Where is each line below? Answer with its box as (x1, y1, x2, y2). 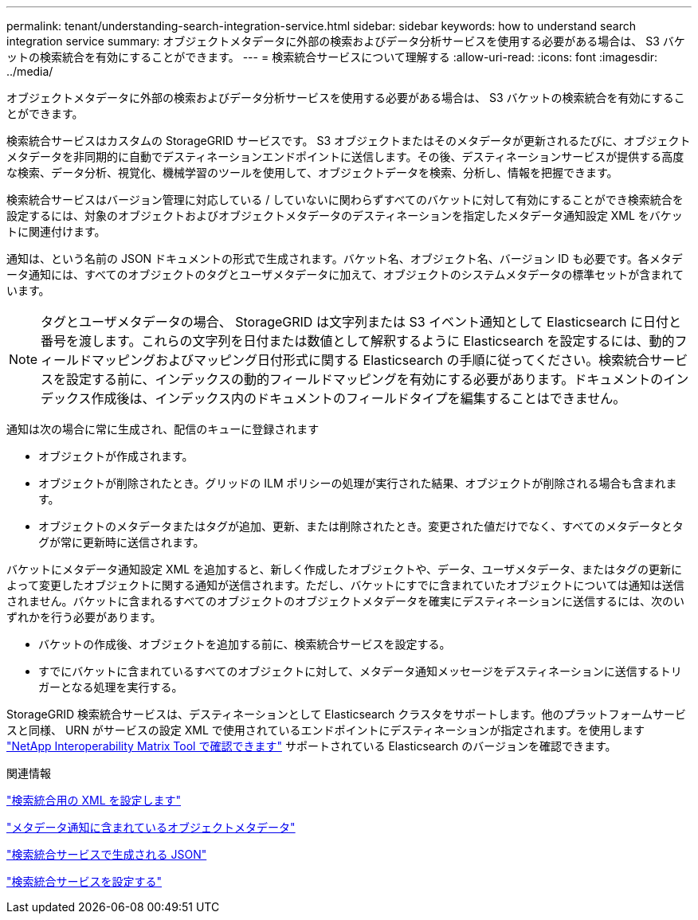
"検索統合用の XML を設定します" (6, 793, 182, 807)
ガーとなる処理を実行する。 (38, 680, 183, 694)
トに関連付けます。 (6, 225, 106, 238)
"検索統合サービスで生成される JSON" (6, 848, 207, 861)
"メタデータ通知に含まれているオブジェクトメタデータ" (6, 820, 296, 834)
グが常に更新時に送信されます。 (38, 535, 205, 549)
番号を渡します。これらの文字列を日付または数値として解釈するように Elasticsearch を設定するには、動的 (41, 333, 675, 349)
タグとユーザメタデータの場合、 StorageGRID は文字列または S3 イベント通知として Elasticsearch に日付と (41, 314, 682, 330)
